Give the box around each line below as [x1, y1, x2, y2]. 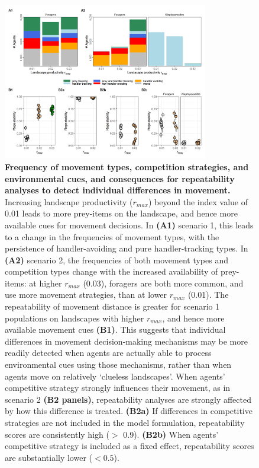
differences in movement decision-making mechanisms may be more [5, 335, 248, 347]
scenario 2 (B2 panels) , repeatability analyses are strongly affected [5, 393, 251, 405]
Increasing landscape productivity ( [5, 195, 133, 208]
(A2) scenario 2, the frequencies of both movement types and [5, 253, 228, 266]
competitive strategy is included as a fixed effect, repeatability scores [5, 440, 254, 452]
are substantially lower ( [5, 451, 93, 463]
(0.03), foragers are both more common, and [83, 276, 244, 289]
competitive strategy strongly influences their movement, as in [5, 381, 231, 394]
